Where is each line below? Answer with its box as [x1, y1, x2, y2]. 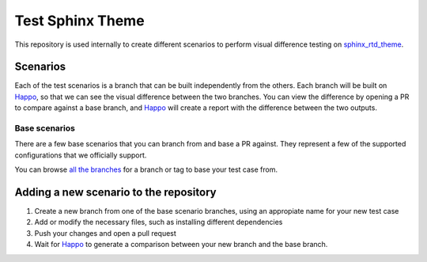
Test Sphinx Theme [14, 12, 145, 29]
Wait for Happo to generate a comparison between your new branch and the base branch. [34, 240, 328, 249]
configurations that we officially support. [14, 150, 147, 160]
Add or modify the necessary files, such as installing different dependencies [34, 218, 283, 227]
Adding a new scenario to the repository [14, 185, 217, 199]
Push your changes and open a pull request [34, 228, 177, 237]
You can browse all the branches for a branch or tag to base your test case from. [14, 165, 278, 174]
